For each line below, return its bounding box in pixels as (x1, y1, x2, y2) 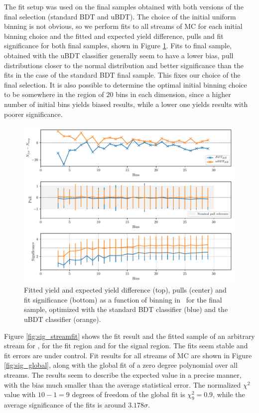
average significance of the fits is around (4, 399, 126, 410)
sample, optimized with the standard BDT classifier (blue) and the (24, 304, 228, 314)
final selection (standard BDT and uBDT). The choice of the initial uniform (4, 11, 236, 21)
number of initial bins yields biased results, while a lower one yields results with (4, 99, 248, 109)
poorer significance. (4, 108, 63, 119)
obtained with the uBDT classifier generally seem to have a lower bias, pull (4, 50, 234, 60)
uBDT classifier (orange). (24, 314, 101, 324)
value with (4, 389, 36, 400)
